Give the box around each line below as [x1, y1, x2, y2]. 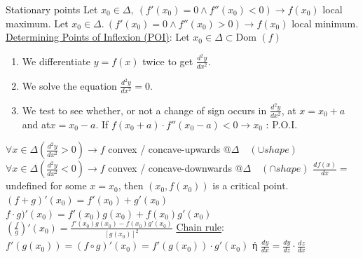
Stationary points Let [6, 2, 98, 16]
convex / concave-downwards [108, 161, 232, 175]
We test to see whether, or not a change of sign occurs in [22, 102, 267, 117]
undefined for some [6, 178, 87, 193]
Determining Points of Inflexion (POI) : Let [6, 29, 190, 44]
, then [118, 178, 144, 193]
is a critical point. [212, 178, 289, 193]
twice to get [142, 53, 193, 68]
